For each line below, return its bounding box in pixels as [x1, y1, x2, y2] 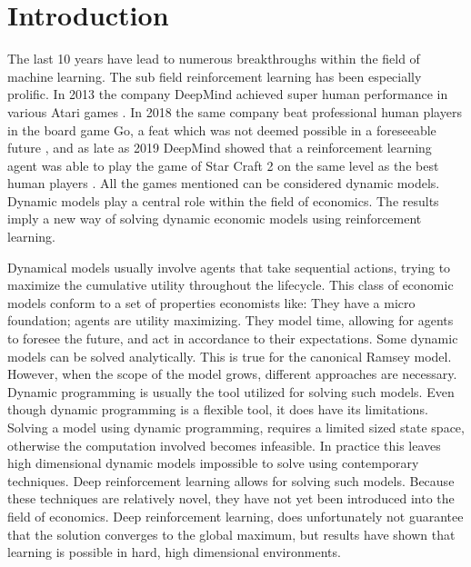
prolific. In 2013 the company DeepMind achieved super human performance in [7, 85, 448, 104]
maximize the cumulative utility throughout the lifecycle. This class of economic [7, 275, 454, 294]
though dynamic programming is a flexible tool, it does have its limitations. [7, 400, 428, 419]
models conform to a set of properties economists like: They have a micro [7, 293, 416, 312]
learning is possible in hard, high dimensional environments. [7, 542, 341, 562]
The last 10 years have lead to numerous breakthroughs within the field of [7, 49, 420, 68]
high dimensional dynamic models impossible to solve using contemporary [7, 453, 419, 472]
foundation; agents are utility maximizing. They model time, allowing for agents [7, 311, 454, 330]
